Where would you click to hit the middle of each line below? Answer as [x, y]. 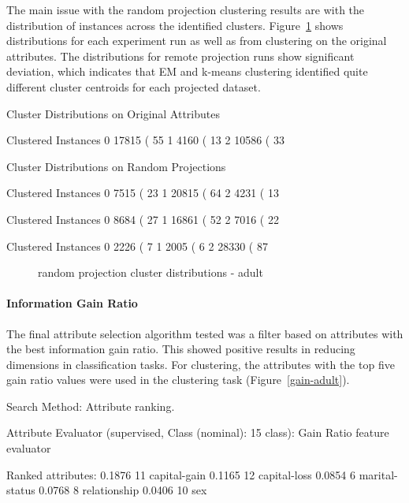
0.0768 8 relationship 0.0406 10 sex [123, 490]
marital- [378, 474]
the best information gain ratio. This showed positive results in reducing [181, 349]
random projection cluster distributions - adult [151, 272]
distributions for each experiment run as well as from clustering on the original [197, 41]
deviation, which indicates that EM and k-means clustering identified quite [187, 71]
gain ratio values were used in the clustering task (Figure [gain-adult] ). [178, 380]
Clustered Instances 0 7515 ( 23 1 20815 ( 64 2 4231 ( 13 [143, 193]
